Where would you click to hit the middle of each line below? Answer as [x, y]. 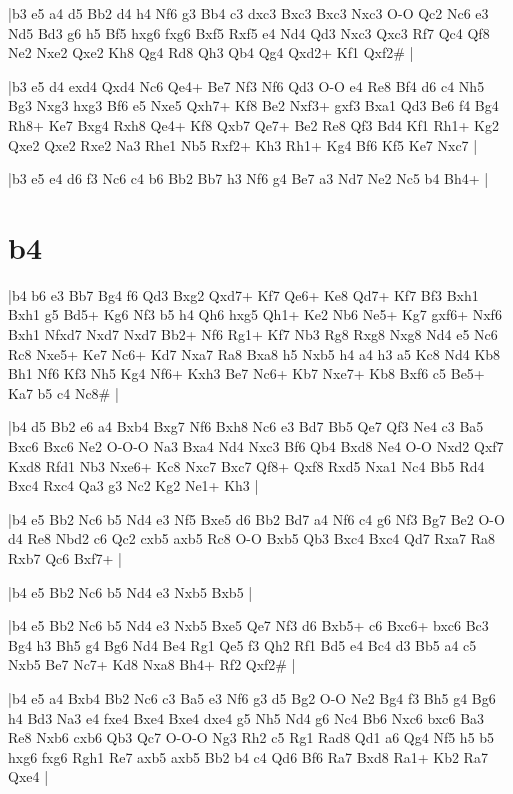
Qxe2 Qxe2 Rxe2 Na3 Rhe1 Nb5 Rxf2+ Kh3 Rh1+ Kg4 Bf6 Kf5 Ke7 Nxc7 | [243, 144]
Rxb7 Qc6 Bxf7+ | [65, 558]
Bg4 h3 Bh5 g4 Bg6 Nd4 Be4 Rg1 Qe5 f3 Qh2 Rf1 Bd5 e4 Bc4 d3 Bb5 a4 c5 [242, 644]
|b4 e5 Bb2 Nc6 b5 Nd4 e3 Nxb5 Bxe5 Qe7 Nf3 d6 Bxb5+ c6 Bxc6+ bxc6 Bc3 [248, 625]
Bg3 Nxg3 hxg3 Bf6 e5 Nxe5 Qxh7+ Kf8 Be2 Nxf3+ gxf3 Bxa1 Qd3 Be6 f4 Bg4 [253, 105]
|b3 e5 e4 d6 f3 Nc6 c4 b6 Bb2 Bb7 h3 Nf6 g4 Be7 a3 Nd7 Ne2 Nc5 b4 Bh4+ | [248, 178]
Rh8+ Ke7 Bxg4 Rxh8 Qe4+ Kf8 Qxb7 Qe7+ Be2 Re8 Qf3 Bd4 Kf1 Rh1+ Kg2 [253, 124]
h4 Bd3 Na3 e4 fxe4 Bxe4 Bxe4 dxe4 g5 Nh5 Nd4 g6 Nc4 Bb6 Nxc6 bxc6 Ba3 [246, 717]
